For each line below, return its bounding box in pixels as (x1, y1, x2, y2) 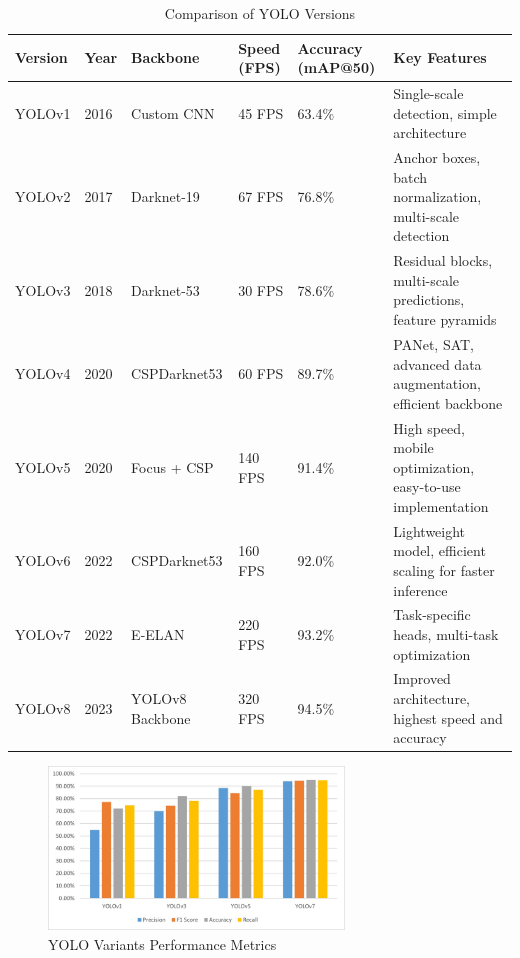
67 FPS (238, 186, 284, 207)
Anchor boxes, (393, 147, 481, 168)
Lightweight (393, 520, 466, 541)
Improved (393, 668, 451, 689)
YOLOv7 (15, 623, 71, 644)
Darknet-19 (131, 186, 200, 207)
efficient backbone (393, 392, 503, 413)
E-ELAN (131, 623, 185, 644)
